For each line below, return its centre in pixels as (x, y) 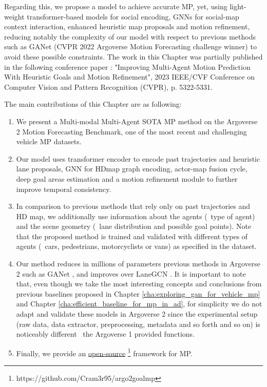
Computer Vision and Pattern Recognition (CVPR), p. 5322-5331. (108, 86)
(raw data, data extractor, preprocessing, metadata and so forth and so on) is (138, 324)
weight (14, 16)
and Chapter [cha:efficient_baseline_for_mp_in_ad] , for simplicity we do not (139, 304)
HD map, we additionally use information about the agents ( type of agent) (136, 216)
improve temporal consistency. (64, 189)
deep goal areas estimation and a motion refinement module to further (127, 178)
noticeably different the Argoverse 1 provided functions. (106, 334)
